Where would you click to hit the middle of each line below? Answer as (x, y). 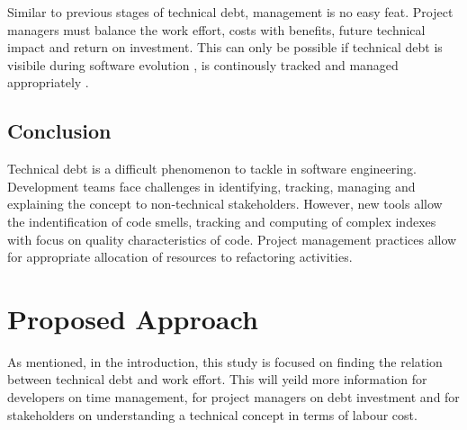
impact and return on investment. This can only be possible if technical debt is (225, 47)
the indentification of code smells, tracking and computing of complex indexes (222, 221)
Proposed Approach (133, 318)
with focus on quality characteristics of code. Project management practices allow (232, 239)
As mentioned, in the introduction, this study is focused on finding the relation (225, 361)
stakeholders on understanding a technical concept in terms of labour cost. (212, 414)
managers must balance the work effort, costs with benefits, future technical (216, 29)
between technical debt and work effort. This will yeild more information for (217, 379)
